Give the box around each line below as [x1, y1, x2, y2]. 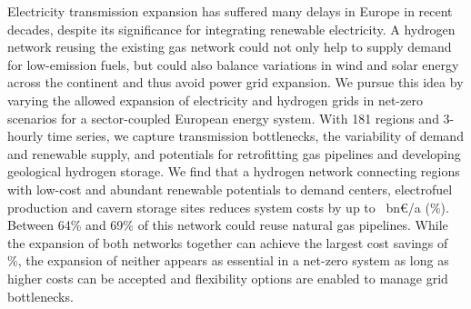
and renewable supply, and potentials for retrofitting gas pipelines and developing [7, 144, 461, 163]
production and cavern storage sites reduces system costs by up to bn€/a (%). [7, 197, 449, 216]
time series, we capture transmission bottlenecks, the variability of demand [47, 126, 464, 145]
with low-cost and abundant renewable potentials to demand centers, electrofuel [7, 179, 453, 198]
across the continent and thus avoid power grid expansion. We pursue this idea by [7, 73, 464, 92]
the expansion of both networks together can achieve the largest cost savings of [7, 233, 448, 252]
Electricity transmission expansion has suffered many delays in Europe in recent [7, 2, 453, 20]
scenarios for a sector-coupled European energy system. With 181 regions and [7, 108, 439, 127]
